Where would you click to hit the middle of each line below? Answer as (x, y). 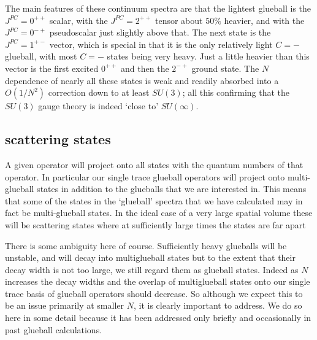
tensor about (179, 20)
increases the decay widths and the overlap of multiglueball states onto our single (158, 281)
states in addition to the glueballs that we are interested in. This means (172, 189)
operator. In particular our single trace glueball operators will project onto (145, 176)
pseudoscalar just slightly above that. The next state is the (160, 32)
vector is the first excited (52, 68)
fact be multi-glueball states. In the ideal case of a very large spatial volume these (159, 213)
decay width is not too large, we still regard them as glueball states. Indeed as (152, 269)
